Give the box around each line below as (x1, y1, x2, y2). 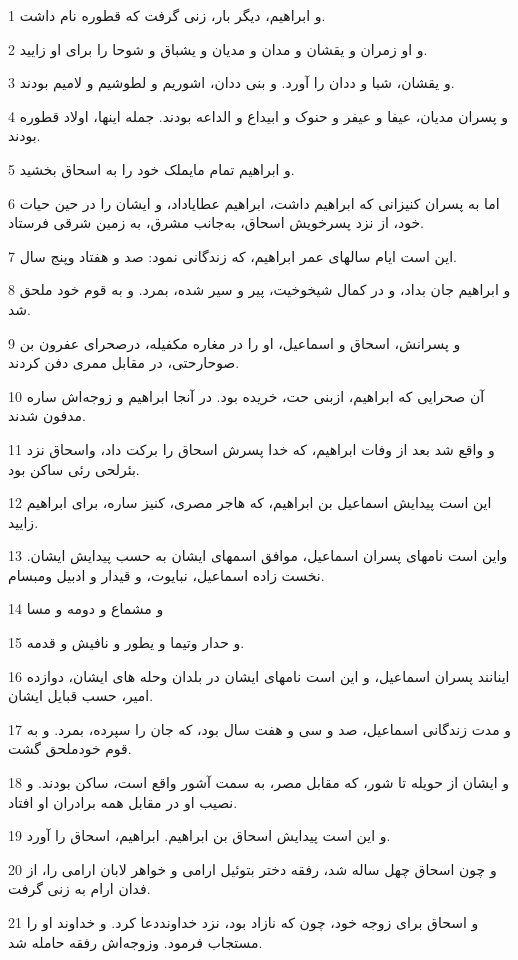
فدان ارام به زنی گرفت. (8, 878, 151, 899)
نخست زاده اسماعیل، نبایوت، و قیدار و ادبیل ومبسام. (8, 564, 325, 585)
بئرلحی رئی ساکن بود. (8, 458, 140, 479)
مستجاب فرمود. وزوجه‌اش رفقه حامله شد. (8, 931, 263, 952)
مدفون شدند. (8, 405, 86, 426)
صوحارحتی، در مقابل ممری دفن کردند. (8, 352, 240, 373)
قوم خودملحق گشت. (8, 738, 132, 759)
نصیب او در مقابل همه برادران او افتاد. (8, 791, 238, 812)
